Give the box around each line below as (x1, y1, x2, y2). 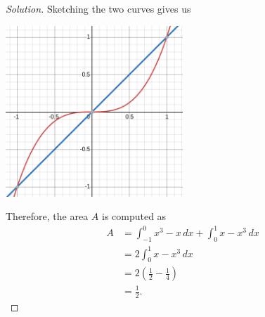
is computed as (101, 209, 167, 224)
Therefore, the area (6, 209, 89, 224)
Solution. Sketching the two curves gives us (6, 1, 191, 15)
